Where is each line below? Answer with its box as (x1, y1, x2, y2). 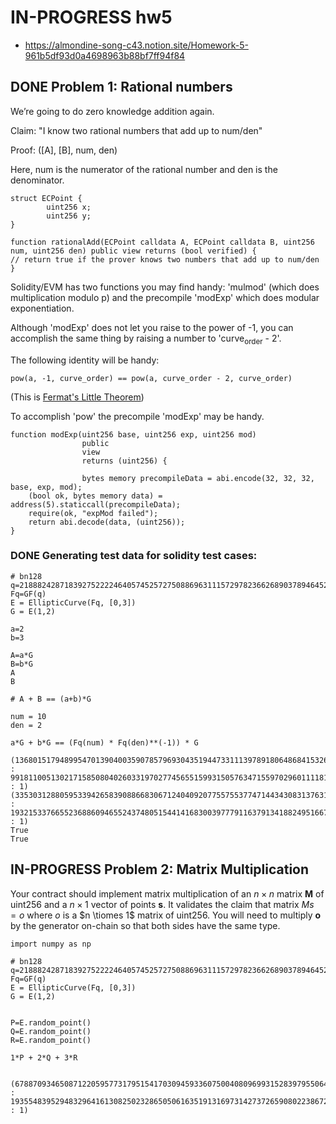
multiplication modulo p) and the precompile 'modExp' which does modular (10, 291, 320, 303)
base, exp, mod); (10, 482, 83, 492)
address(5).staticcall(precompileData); (10, 499, 182, 510)
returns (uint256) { (81, 456, 168, 466)
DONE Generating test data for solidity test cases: (10, 549, 258, 563)
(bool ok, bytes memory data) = (28, 491, 163, 501)
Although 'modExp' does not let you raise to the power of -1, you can (10, 321, 294, 333)
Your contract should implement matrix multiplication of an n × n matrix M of (10, 887, 325, 900)
